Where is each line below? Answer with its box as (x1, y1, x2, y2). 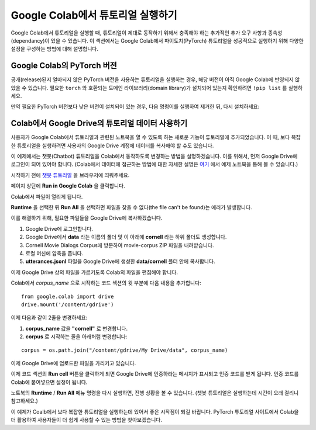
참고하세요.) (11, 397, 38, 404)
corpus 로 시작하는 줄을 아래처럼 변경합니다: (25, 333, 128, 340)
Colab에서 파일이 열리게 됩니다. (11, 193, 83, 200)
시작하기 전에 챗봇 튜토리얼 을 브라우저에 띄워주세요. (11, 171, 130, 178)
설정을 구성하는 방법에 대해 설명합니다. (11, 46, 99, 53)
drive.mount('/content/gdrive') (21, 301, 114, 308)
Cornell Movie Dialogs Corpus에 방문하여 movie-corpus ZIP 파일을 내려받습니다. (25, 241, 214, 248)
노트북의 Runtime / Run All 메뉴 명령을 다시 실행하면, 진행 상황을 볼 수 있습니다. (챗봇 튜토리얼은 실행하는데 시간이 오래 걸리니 (11, 389, 299, 397)
